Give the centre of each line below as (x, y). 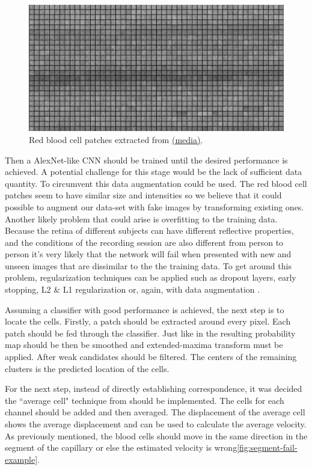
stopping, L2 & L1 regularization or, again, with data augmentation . (133, 289)
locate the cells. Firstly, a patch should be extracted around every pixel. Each (148, 321)
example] (21, 459)
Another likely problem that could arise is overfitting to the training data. (141, 218)
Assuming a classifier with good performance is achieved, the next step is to (145, 309)
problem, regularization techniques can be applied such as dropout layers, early (151, 277)
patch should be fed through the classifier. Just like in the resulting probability (150, 333)
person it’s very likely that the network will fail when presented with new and (148, 254)
